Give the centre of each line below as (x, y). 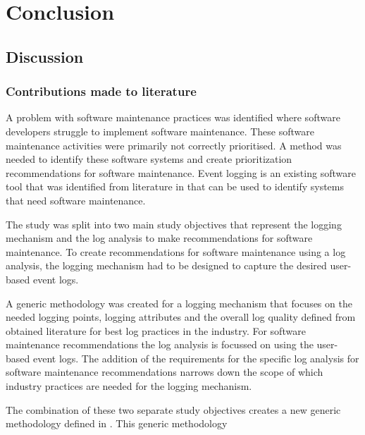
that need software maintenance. (76, 200)
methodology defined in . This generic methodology (117, 423)
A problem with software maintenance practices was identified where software (173, 117)
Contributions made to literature (101, 91)
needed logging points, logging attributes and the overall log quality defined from (181, 317)
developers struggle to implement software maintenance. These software (160, 131)
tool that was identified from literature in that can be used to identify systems (175, 186)
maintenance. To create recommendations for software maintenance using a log (176, 251)
